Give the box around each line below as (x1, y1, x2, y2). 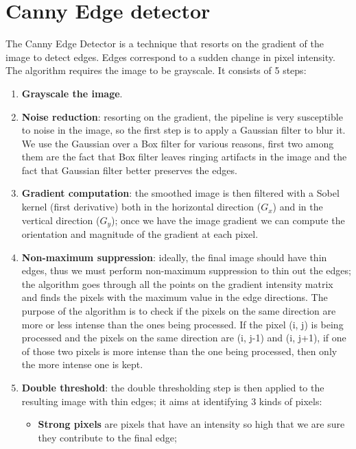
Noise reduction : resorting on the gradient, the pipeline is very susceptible (21, 109, 343, 123)
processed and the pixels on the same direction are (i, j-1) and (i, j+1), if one (21, 330, 346, 345)
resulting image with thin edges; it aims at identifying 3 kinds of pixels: (21, 393, 322, 408)
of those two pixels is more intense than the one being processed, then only (21, 343, 337, 358)
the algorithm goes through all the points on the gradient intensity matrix (21, 276, 333, 291)
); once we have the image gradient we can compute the (111, 213, 345, 227)
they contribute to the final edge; (38, 430, 177, 444)
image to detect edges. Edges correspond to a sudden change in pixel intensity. (5, 49, 335, 64)
